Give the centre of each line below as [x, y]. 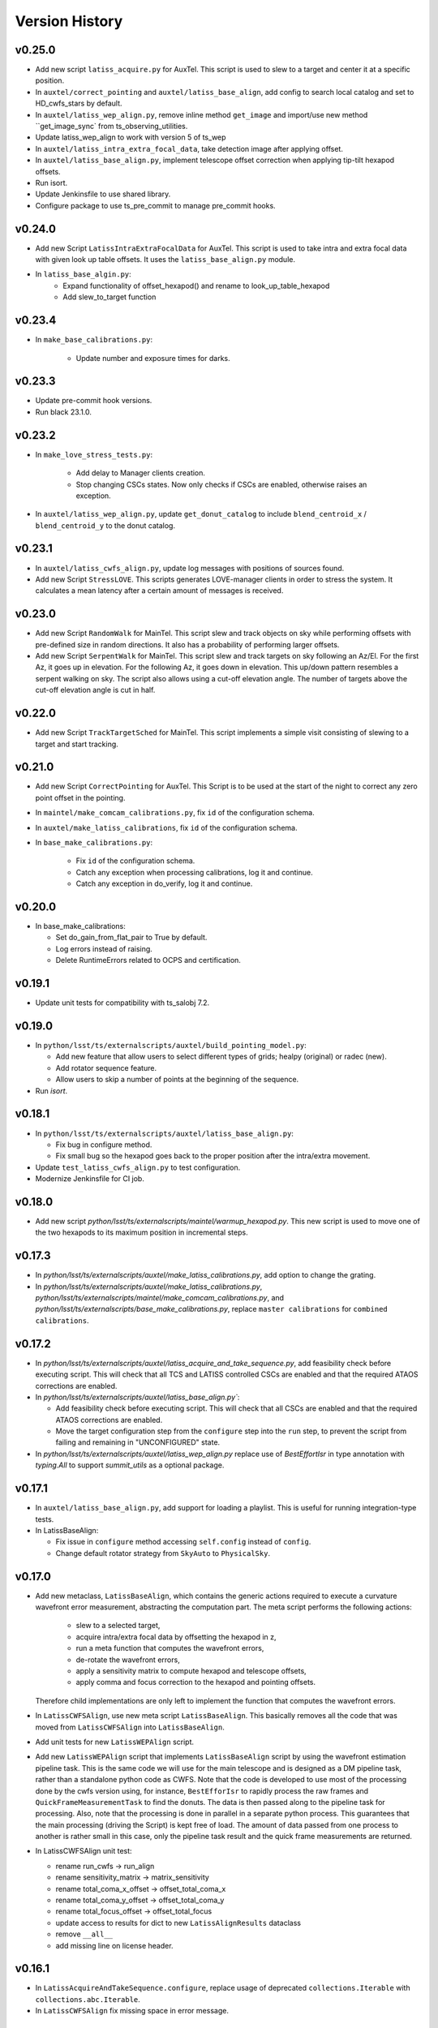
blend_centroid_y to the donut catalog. [105, 525]
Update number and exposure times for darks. [153, 358]
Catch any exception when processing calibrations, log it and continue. [194, 872]
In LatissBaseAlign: [67, 1530]
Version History [69, 21]
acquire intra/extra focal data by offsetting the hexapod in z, [176, 1637]
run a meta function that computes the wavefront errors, [170, 1648]
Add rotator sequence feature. [106, 1068]
